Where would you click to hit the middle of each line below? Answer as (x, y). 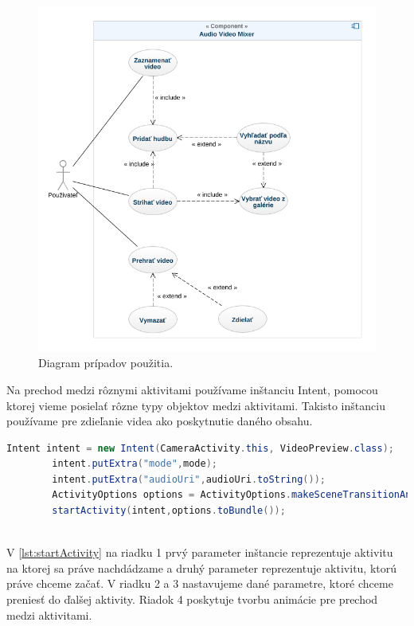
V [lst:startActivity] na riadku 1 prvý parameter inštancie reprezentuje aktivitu (200, 552)
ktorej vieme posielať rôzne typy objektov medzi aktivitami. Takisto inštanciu (196, 405)
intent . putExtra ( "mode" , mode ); (135, 464)
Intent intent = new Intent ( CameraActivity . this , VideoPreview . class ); (200, 448)
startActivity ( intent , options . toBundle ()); (169, 511)
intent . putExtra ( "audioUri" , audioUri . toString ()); (189, 479)
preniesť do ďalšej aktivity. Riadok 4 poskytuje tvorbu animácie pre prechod (192, 599)
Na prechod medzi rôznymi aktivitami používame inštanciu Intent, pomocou (192, 389)
